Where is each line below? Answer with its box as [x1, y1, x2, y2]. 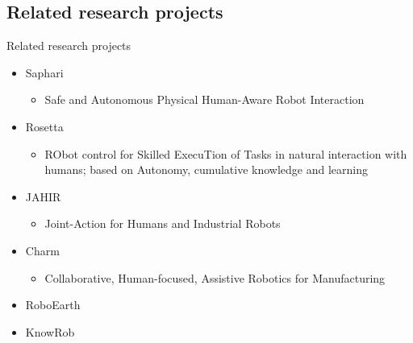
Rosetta [25, 118, 64, 134]
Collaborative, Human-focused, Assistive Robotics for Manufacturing [44, 269, 386, 286]
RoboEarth [25, 296, 81, 313]
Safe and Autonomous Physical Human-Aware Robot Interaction [44, 91, 365, 108]
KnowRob [25, 323, 75, 340]
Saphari [25, 64, 64, 81]
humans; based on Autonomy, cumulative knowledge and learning [44, 161, 368, 178]
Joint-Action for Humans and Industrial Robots [44, 215, 281, 232]
